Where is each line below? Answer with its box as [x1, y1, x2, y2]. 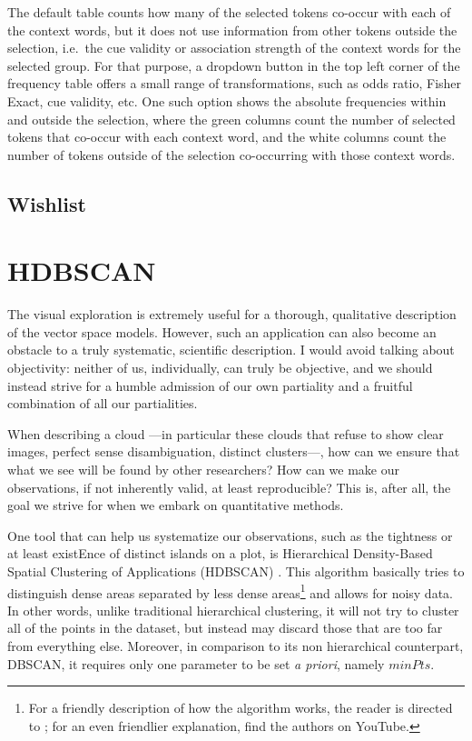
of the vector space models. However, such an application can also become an [7, 322, 437, 341]
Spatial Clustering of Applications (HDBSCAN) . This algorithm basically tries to [7, 561, 465, 580]
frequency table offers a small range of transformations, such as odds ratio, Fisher [7, 74, 462, 93]
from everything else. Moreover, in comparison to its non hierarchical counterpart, [7, 636, 464, 655]
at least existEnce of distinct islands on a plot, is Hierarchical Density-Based [7, 544, 433, 563]
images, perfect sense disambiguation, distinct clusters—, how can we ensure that [7, 442, 460, 461]
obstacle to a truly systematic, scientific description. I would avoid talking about [7, 340, 455, 359]
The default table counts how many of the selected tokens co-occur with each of [7, 3, 451, 21]
